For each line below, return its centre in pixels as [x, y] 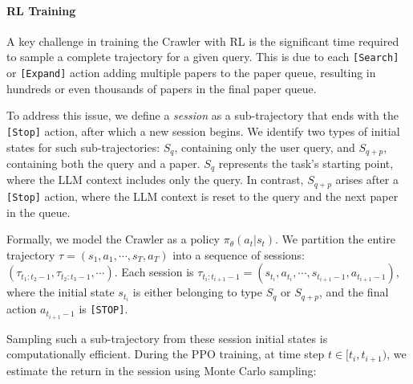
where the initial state [61, 292]
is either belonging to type [197, 292]
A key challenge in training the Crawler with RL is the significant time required [203, 41]
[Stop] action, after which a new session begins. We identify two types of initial [203, 131]
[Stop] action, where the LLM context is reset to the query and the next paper [202, 196]
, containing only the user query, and [265, 147]
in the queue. [38, 212]
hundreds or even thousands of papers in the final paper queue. [162, 88]
